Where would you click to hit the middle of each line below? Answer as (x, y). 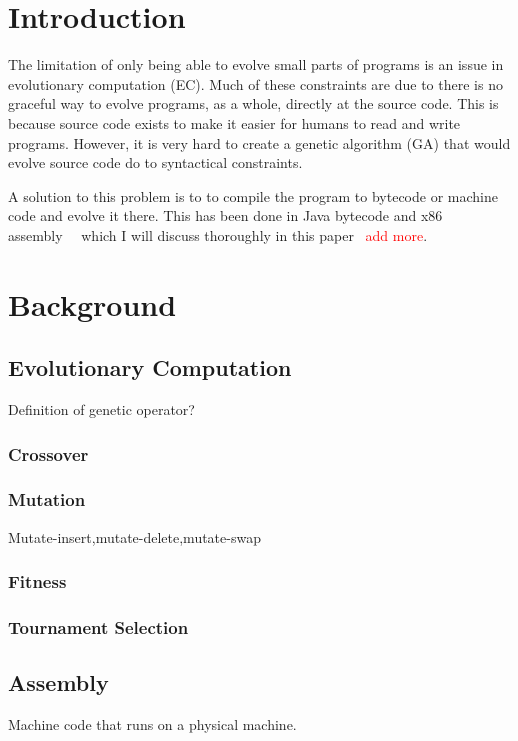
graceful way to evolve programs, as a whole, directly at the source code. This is (253, 103)
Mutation (47, 499)
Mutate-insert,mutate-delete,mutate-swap (134, 536)
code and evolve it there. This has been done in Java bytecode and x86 (225, 215)
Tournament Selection (98, 627)
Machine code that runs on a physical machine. (152, 724)
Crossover (48, 453)
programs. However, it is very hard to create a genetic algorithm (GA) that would (259, 142)
